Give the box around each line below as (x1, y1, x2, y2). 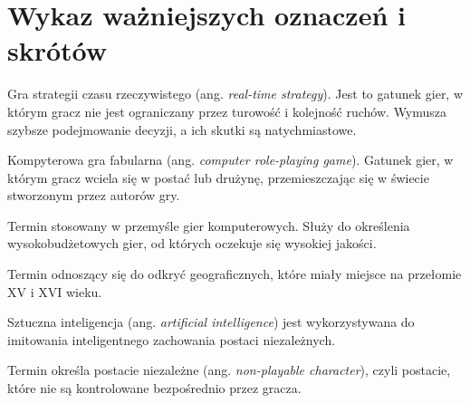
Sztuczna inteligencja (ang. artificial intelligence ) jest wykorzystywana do (7, 312, 415, 331)
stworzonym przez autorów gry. (7, 186, 180, 205)
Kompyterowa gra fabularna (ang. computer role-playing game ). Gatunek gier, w (7, 150, 454, 169)
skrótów (7, 32, 108, 69)
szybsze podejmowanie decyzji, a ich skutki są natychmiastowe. (7, 120, 357, 139)
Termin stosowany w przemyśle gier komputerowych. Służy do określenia (7, 216, 410, 235)
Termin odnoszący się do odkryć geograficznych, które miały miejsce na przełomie (7, 264, 462, 283)
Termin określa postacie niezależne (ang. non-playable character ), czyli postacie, (7, 360, 451, 379)
